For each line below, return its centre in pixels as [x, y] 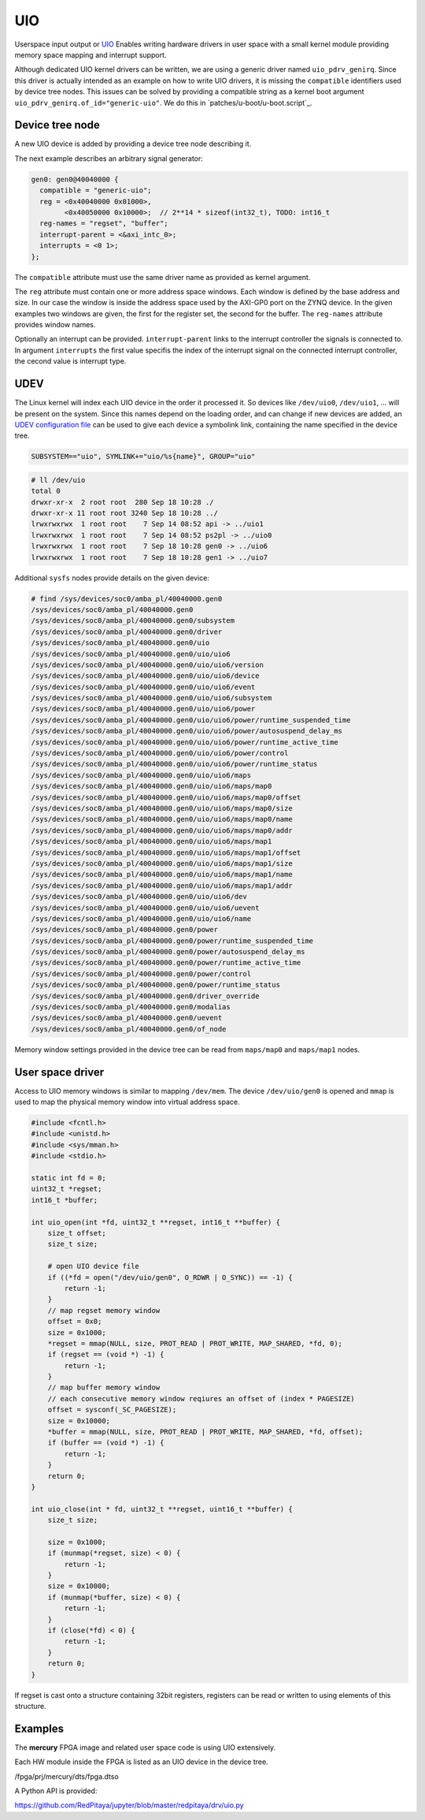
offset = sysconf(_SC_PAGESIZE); [112, 1410]
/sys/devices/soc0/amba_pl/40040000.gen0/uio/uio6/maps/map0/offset [166, 797]
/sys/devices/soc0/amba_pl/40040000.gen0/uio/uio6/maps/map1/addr [162, 886]
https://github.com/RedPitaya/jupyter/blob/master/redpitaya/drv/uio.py [129, 1805]
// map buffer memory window [104, 1387]
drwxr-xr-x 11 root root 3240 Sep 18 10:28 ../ [124, 513]
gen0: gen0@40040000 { [75, 179]
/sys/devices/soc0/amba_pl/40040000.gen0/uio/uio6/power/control [160, 753]
